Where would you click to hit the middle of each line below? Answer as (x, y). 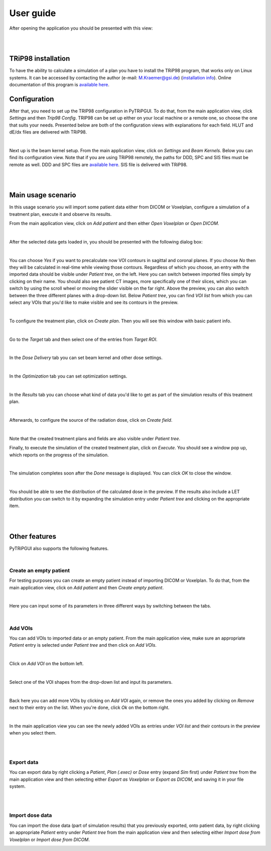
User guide (33, 13)
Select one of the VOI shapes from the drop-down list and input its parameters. (91, 682)
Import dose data (31, 815)
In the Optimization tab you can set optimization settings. (68, 376)
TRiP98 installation (40, 58)
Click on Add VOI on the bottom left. (46, 664)
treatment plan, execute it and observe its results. (60, 214)
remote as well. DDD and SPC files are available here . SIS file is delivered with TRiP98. (98, 164)
